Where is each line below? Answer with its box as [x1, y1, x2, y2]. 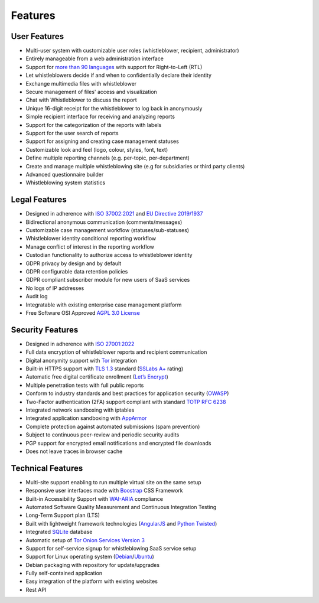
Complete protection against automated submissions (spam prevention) [25, 423, 200, 430]
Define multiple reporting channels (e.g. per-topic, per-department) [25, 154, 190, 162]
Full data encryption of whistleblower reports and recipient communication [25, 348, 207, 356]
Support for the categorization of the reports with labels [25, 121, 162, 128]
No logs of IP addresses [25, 284, 84, 292]
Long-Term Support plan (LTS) [25, 511, 100, 519]
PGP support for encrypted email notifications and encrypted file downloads [25, 439, 211, 446]
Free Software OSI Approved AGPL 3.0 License [25, 309, 140, 316]
